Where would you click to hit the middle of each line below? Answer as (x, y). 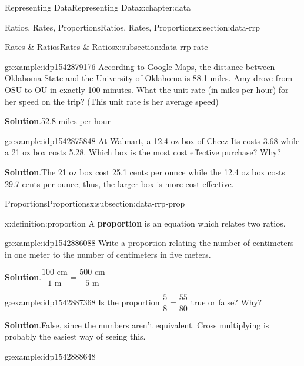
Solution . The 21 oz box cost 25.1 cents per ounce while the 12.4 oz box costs (145, 172)
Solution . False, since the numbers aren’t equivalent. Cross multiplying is (137, 325)
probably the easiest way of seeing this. (75, 336)
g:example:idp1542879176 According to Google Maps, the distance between (140, 66)
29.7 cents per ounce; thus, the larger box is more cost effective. (119, 183)
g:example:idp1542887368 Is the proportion (82, 302)
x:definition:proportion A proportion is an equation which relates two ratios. (145, 223)
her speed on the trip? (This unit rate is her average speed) (112, 101)
